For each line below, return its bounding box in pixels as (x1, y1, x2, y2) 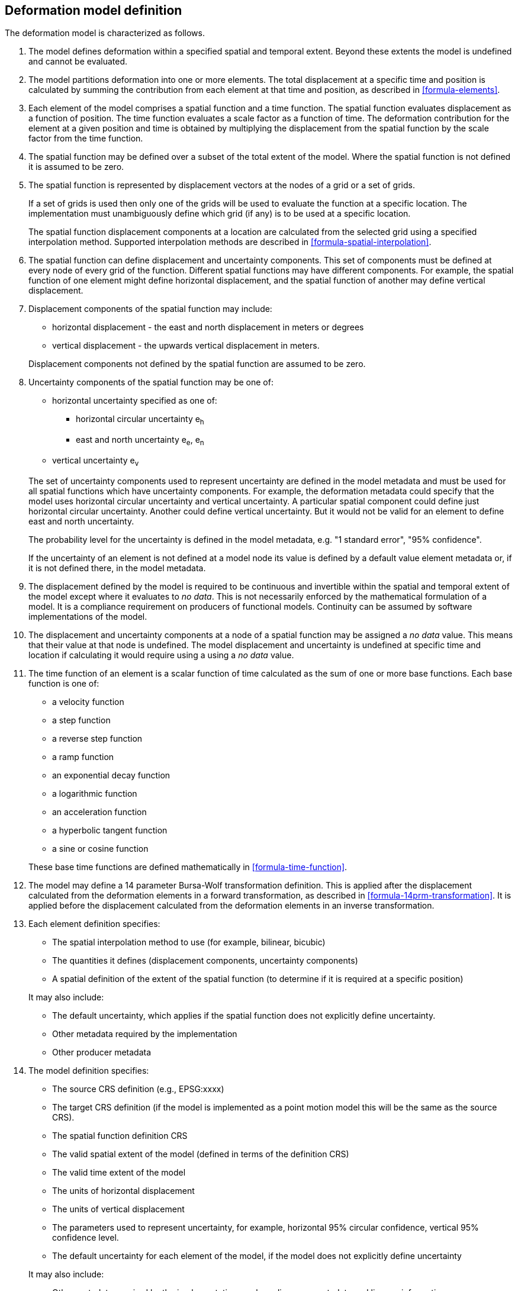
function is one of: (28, 678, 99, 688)
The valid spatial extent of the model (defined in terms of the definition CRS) (52, 1148, 349, 1159)
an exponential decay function (52, 770, 170, 780)
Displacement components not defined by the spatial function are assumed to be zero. (28, 359, 366, 369)
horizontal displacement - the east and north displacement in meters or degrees (52, 322, 364, 333)
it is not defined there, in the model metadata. (28, 562, 206, 573)
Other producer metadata (52, 1047, 152, 1057)
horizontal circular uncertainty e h (76, 414, 204, 427)
